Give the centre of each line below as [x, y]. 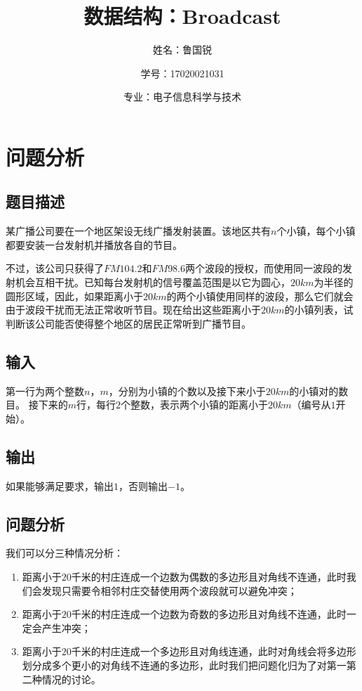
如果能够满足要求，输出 [60, 485]
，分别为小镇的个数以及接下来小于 [187, 390]
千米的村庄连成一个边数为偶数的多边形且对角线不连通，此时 [209, 577]
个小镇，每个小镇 [316, 231]
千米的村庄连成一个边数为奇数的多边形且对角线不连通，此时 [209, 614]
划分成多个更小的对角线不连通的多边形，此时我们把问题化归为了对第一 [184, 665]
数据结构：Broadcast [182, 16]
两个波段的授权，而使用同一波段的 [264, 268]
